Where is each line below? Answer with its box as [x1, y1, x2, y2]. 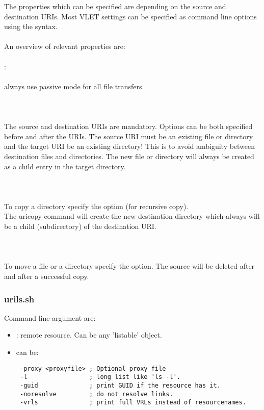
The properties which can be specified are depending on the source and [4, 1, 226, 11]
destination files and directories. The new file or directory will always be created [4, 150, 254, 161]
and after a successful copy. [4, 271, 89, 281]
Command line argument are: [4, 312, 96, 323]
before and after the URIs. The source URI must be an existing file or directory [4, 131, 253, 141]
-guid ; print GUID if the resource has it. [19, 381, 221, 389]
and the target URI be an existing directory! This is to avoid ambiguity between [4, 141, 255, 151]
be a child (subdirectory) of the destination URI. [4, 221, 156, 232]
